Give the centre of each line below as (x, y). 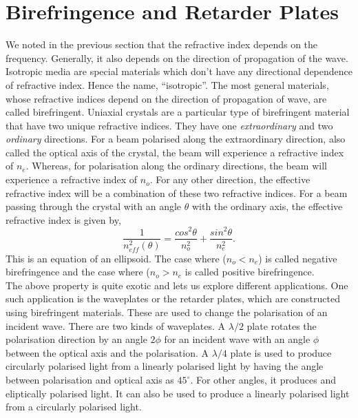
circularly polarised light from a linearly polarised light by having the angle (165, 366)
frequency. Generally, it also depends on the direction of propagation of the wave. (177, 58)
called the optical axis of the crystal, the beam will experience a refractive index (175, 152)
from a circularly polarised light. (74, 407)
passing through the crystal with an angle (94, 206)
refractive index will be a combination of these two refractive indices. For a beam (177, 192)
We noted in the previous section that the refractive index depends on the (162, 44)
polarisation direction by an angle (76, 339)
